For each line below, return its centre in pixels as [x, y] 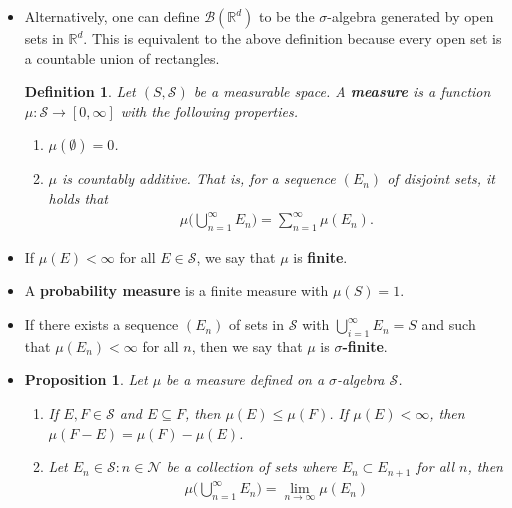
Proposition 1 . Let [86, 379]
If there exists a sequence [101, 324]
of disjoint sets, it [441, 178]
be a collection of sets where [251, 466]
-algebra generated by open [410, 16]
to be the [287, 16]
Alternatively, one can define [112, 16]
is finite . [320, 256]
